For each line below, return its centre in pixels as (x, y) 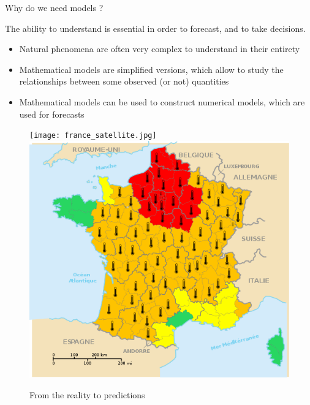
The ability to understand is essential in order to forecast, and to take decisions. (155, 28)
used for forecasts (52, 114)
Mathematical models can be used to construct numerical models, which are (162, 101)
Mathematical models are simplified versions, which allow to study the (151, 69)
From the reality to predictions (87, 394)
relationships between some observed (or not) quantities (124, 81)
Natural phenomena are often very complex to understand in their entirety (160, 49)
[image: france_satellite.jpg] (93, 136)
